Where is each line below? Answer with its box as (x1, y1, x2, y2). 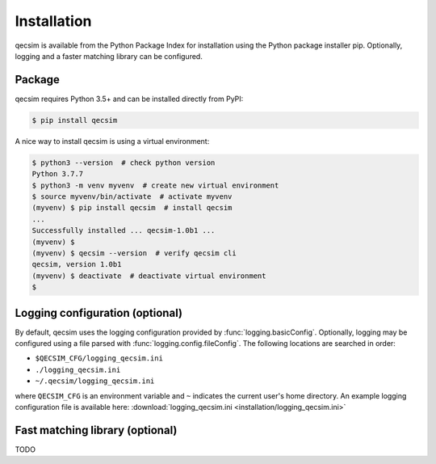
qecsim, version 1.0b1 (31, 259, 122, 269)
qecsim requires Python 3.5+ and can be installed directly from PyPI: (15, 94, 244, 103)
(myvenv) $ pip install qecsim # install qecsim (31, 203, 233, 213)
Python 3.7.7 (31, 170, 84, 179)
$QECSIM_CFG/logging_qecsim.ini (35, 354, 163, 363)
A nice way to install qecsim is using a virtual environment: (15, 136, 210, 146)
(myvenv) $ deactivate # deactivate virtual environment (31, 271, 266, 281)
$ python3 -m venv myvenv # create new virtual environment (31, 180, 279, 190)
